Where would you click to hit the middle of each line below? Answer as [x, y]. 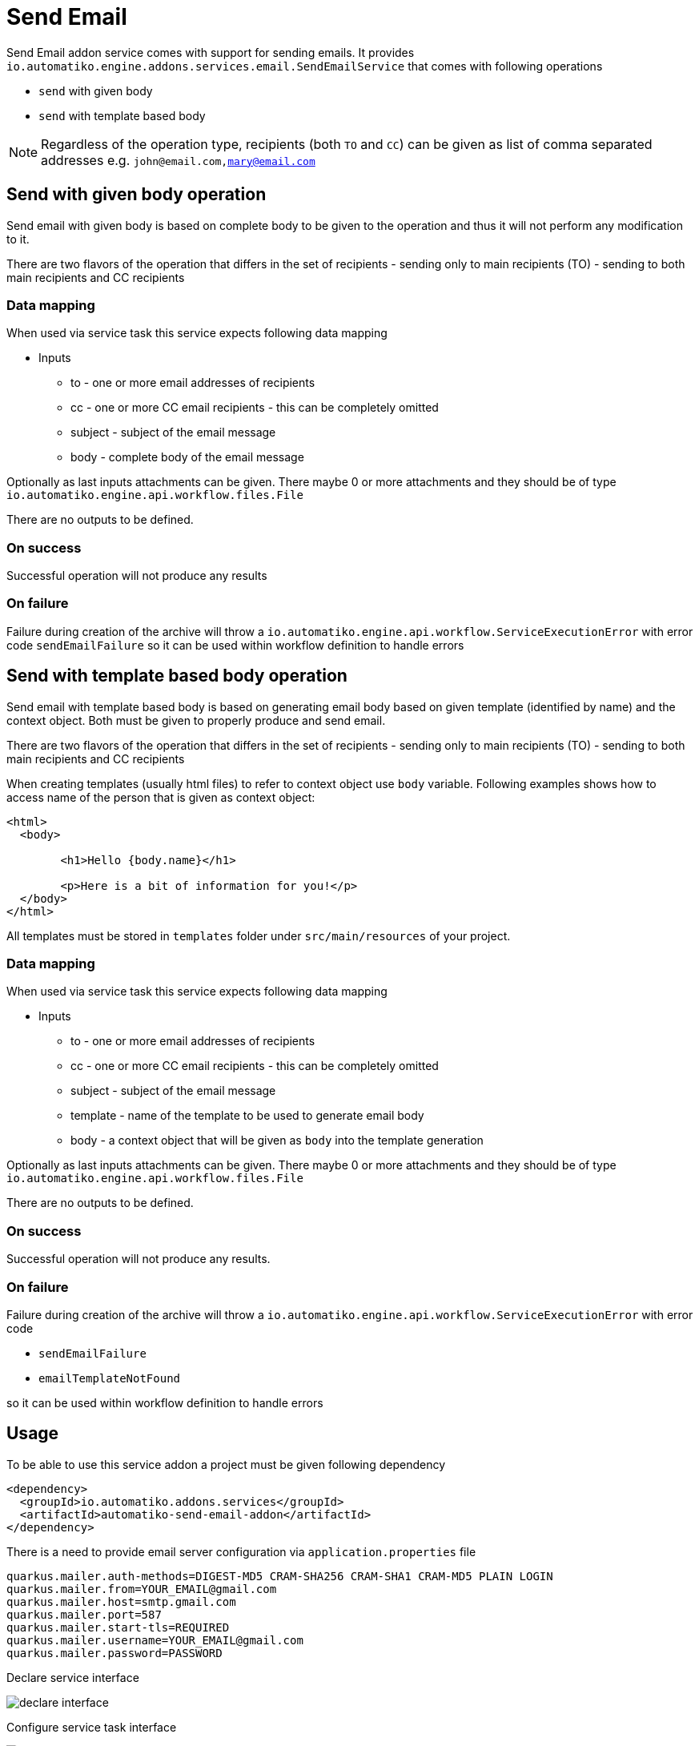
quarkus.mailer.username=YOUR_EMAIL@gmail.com [155, 1640]
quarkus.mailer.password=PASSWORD [114, 1653]
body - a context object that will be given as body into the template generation [277, 1141]
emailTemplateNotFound [110, 1378]
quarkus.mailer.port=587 [84, 1614]
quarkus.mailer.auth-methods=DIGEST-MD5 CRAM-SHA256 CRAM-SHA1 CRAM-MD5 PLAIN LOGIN [280, 1576]
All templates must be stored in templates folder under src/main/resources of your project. [259, 935]
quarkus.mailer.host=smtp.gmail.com [121, 1601]
